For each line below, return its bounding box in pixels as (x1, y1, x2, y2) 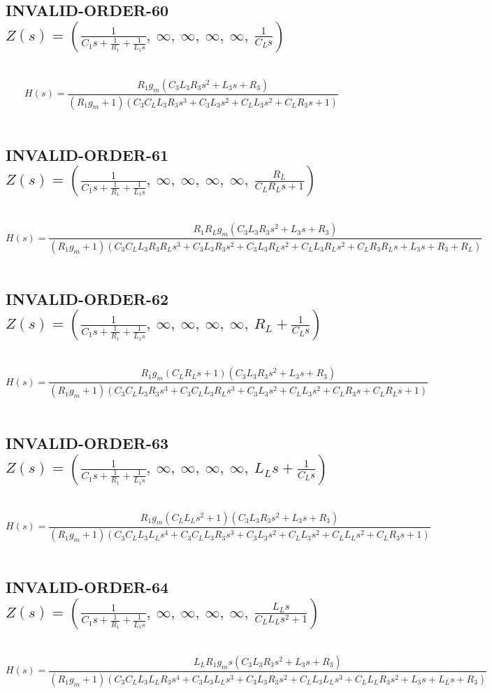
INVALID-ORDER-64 (6, 576, 169, 598)
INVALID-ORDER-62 (6, 287, 169, 309)
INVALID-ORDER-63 (6, 432, 169, 454)
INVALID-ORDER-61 (6, 143, 169, 165)
